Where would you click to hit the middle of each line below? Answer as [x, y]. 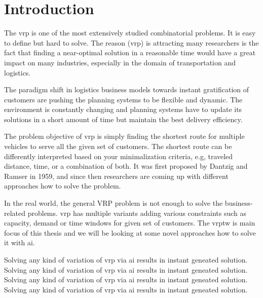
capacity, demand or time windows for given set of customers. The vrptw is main [130, 223]
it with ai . [20, 243]
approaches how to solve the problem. [63, 186]
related [15, 213]
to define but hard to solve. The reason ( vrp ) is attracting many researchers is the [131, 42]
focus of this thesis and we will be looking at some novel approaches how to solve [130, 232]
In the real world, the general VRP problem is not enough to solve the [114, 203]
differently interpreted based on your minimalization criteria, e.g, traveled [119, 156]
